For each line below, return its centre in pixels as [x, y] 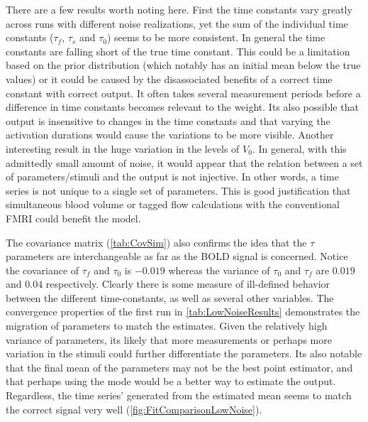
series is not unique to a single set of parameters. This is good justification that [178, 190]
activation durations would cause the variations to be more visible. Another [170, 135]
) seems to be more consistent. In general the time [216, 37]
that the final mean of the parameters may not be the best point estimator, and [179, 367]
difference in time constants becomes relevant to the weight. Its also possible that [182, 107]
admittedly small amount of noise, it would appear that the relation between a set [184, 162]
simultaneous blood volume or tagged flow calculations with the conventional [173, 204]
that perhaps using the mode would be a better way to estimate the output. [171, 381]
